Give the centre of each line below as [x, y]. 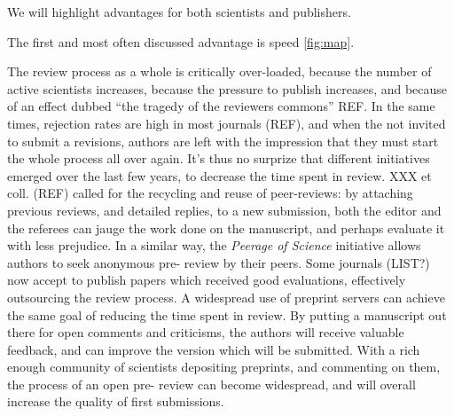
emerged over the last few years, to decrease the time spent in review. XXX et [219, 175]
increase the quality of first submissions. [116, 401]
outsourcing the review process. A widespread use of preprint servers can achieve [226, 297]
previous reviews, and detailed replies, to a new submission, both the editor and [224, 210]
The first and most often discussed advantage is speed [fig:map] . [181, 41]
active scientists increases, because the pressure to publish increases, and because [227, 88]
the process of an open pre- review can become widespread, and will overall [211, 384]
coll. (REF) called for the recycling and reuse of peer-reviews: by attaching [210, 193]
